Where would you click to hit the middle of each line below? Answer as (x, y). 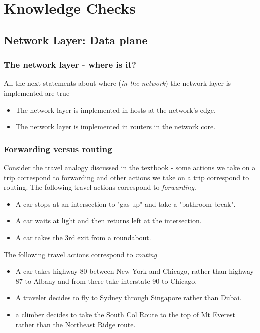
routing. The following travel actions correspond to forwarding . (100, 187)
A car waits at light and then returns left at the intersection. (109, 221)
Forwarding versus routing (58, 148)
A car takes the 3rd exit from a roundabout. (83, 237)
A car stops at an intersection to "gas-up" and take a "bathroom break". (126, 204)
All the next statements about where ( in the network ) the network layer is (118, 83)
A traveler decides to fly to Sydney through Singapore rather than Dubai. (129, 298)
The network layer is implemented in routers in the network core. (116, 126)
